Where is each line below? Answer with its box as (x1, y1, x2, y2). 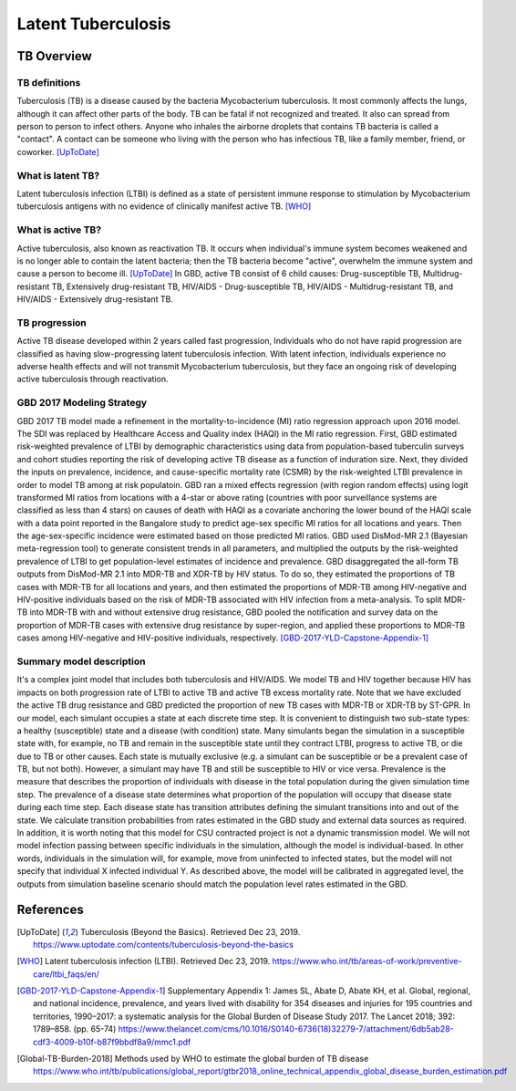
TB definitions (16, 76, 81, 88)
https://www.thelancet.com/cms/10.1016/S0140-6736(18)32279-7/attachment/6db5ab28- (118, 1023, 455, 1034)
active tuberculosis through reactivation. (16, 374, 169, 385)
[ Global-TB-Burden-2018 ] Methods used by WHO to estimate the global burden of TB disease (16, 1054, 369, 1065)
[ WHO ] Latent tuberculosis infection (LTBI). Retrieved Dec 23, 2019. (16, 956, 271, 967)
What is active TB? (16, 223, 102, 236)
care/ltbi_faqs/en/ (33, 968, 100, 980)
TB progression (16, 316, 87, 328)
